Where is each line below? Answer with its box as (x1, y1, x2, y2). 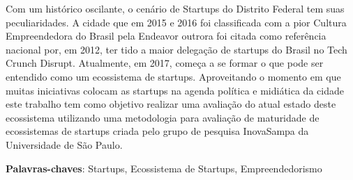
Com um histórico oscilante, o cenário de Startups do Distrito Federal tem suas (6, 1, 345, 15)
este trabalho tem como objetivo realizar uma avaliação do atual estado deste (6, 97, 336, 111)
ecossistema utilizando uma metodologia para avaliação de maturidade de (6, 110, 320, 124)
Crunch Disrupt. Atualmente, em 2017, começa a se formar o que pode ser (6, 56, 324, 70)
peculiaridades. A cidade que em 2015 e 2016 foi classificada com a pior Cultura (6, 15, 347, 29)
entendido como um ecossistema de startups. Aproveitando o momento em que (6, 69, 341, 83)
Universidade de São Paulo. (6, 137, 123, 152)
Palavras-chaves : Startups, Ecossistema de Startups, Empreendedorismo (6, 161, 322, 175)
